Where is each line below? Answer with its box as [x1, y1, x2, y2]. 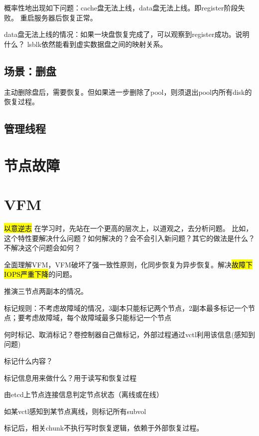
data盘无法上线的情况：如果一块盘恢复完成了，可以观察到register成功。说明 [4, 29, 250, 39]
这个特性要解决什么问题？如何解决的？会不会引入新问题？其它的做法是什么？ [4, 232, 255, 243]
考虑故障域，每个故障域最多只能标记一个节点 [24, 312, 171, 323]
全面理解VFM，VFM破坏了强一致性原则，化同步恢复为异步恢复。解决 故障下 [4, 259, 253, 269]
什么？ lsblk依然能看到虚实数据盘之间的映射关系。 [4, 38, 167, 49]
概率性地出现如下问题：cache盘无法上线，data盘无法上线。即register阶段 [4, 2, 238, 12]
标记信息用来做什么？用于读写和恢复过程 [4, 372, 136, 383]
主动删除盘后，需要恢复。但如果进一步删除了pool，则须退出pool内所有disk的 [4, 86, 252, 97]
